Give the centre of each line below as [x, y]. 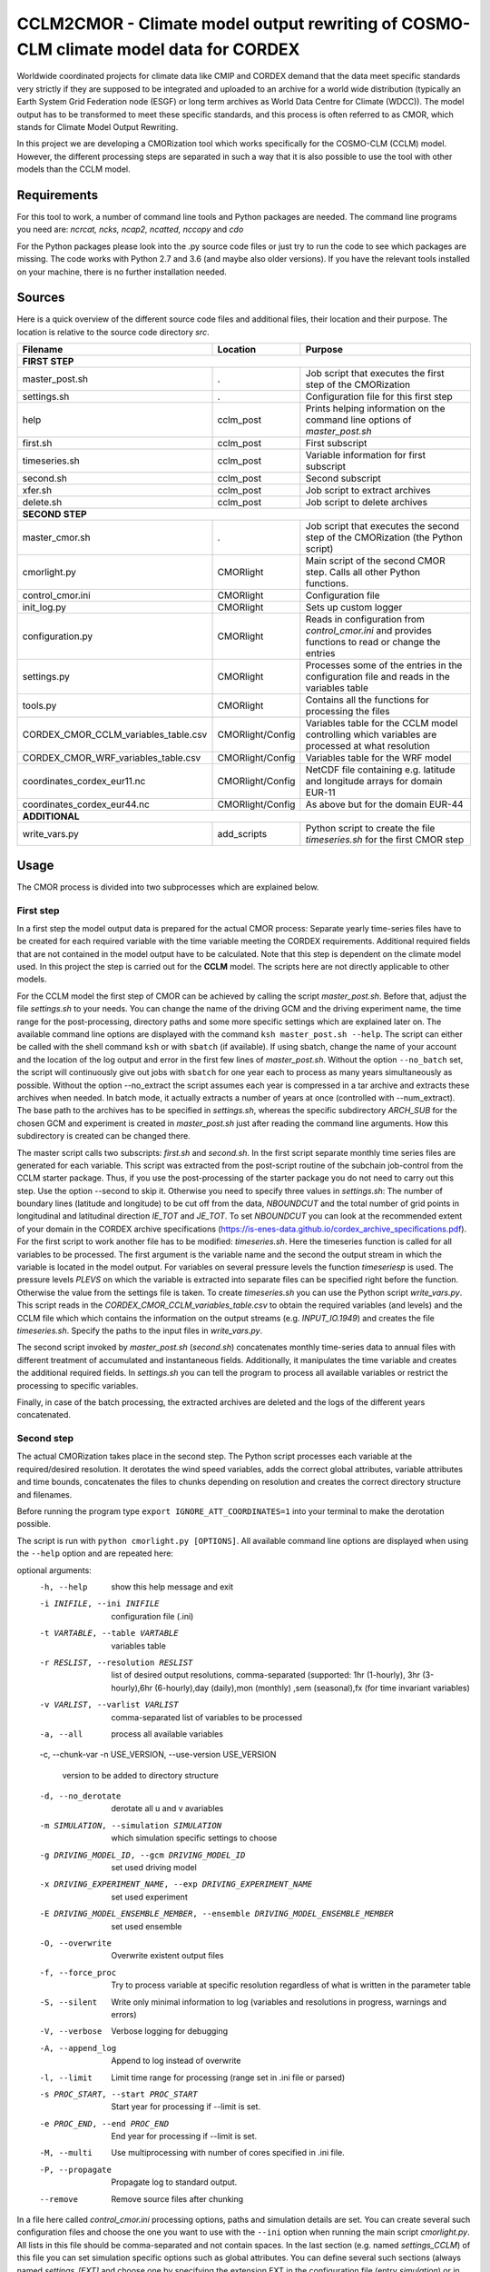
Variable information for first [366, 455]
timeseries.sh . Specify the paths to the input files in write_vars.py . [140, 1330]
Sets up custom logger [354, 607]
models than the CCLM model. [73, 169]
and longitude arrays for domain [374, 782]
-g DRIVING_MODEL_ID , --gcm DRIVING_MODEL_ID [142, 1855]
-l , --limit [66, 2078]
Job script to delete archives [367, 503]
